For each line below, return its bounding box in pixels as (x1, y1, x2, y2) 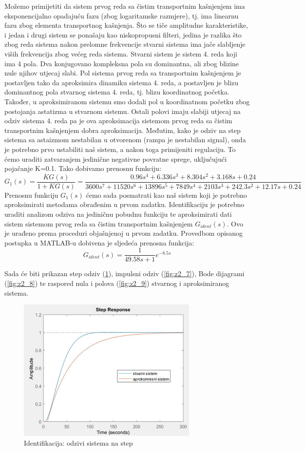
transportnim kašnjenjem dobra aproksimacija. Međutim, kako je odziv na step (4, 125, 241, 135)
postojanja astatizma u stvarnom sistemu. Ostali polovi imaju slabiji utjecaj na (4, 106, 241, 116)
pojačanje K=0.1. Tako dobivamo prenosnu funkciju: (4, 163, 161, 173)
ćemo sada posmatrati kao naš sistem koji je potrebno (86, 189, 247, 200)
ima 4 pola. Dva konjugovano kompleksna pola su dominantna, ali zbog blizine (4, 58, 239, 68)
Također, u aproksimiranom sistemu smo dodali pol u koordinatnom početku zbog (4, 96, 250, 106)
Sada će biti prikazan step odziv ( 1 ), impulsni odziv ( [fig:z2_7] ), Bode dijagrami (4, 268, 245, 279)
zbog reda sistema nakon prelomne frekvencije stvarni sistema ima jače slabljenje (4, 39, 246, 49)
